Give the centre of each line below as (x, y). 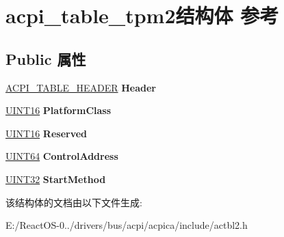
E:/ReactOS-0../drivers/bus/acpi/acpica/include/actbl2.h (127, 225)
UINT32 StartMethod (56, 179)
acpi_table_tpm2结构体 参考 (142, 15)
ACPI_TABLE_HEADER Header (81, 87)
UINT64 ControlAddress (62, 156)
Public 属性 (46, 58)
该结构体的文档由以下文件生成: (74, 202)
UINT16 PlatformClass (59, 110)
